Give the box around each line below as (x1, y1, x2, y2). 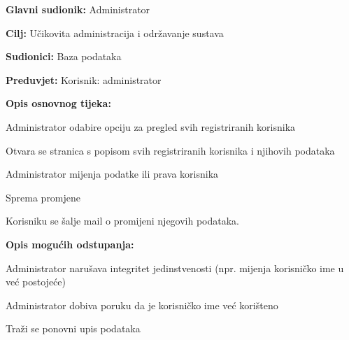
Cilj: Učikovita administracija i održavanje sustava (6, 25, 224, 40)
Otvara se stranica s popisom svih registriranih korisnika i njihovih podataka (6, 143, 335, 157)
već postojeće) (6, 274, 66, 289)
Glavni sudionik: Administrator (6, 2, 150, 16)
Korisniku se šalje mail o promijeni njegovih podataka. (6, 213, 240, 228)
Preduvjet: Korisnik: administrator (6, 72, 162, 87)
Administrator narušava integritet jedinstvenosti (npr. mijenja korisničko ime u (6, 260, 344, 275)
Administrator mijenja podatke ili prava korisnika (6, 167, 219, 181)
